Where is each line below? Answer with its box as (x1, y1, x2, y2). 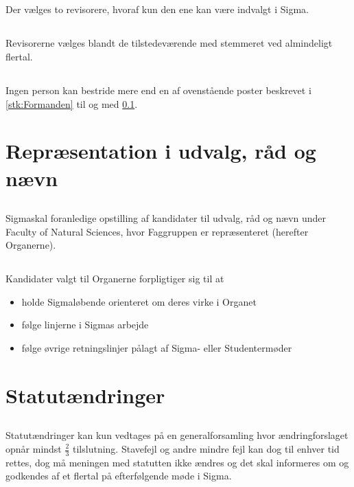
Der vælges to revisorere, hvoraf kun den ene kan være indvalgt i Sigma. (5, 2, 309, 16)
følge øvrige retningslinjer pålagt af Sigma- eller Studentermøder (21, 341, 292, 355)
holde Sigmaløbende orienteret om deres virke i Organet (21, 294, 257, 308)
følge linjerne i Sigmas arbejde (21, 317, 149, 332)
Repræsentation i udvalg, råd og (5, 137, 316, 165)
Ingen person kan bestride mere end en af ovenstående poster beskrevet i (5, 82, 311, 97)
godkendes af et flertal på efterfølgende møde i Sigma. (5, 468, 232, 483)
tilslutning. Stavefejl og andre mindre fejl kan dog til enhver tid (73, 442, 340, 455)
